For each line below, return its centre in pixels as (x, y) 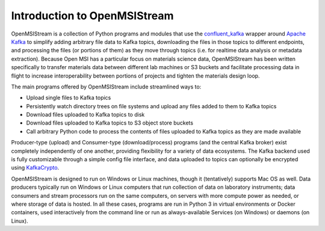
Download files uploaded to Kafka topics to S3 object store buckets (110, 123)
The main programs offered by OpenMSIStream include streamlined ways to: (106, 87)
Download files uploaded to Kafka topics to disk (85, 115)
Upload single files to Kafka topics (69, 98)
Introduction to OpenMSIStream (92, 16)
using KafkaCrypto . (35, 168)
